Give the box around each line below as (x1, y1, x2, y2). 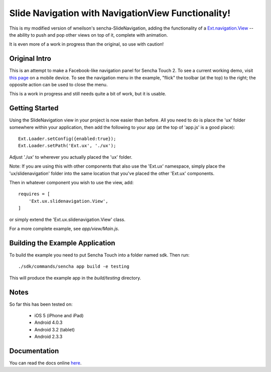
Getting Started (9, 104, 59, 112)
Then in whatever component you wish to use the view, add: (9, 180, 134, 186)
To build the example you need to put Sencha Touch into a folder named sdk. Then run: (9, 252, 190, 258)
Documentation (9, 346, 59, 355)
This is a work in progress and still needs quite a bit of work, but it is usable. (9, 91, 167, 97)
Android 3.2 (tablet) (34, 326, 75, 332)
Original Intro (9, 54, 51, 63)
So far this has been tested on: (9, 301, 73, 307)
